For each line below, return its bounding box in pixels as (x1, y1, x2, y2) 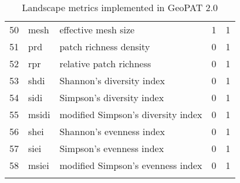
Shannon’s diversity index (59, 74, 165, 87)
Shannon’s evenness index (59, 125, 165, 138)
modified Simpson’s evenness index (59, 158, 202, 172)
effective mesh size (59, 23, 135, 36)
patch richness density (59, 40, 150, 53)
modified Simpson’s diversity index (59, 108, 202, 121)
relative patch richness (59, 57, 151, 70)
